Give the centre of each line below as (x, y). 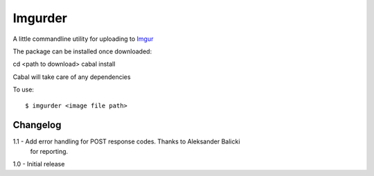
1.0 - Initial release (39, 164)
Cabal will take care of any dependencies (72, 77)
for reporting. (49, 151)
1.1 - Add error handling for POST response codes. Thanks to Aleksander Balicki (126, 141)
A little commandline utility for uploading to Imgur (83, 39)
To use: (24, 89)
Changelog (37, 125)
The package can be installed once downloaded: (82, 51)
